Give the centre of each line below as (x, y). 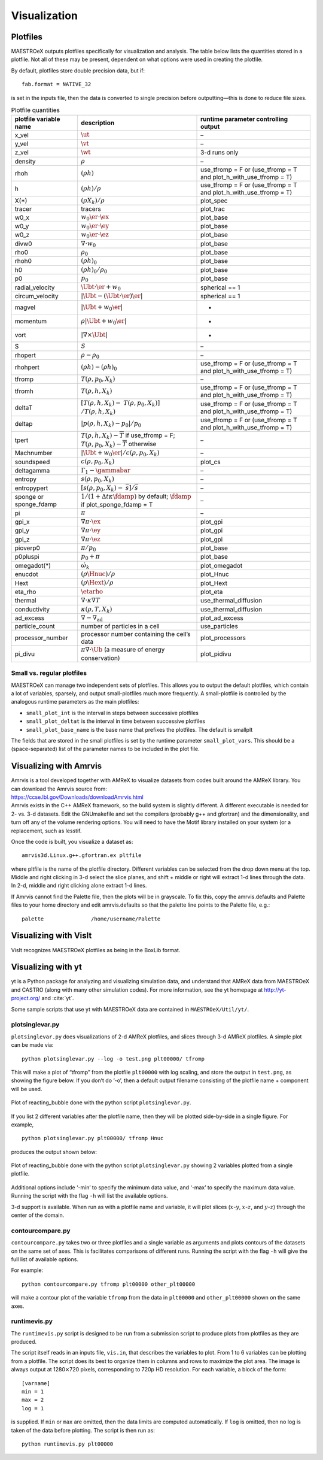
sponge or (29, 497)
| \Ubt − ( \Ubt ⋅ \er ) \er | (112, 296)
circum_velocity (37, 296)
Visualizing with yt (46, 967)
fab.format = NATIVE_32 (57, 84)
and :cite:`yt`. (58, 998)
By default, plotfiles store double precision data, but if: (78, 70)
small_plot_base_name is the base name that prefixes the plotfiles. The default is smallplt (139, 729)
